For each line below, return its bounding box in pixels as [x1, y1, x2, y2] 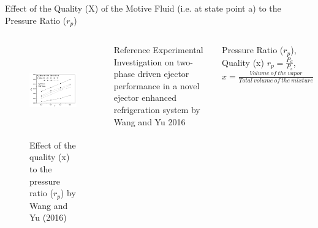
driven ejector [137, 67, 189, 80]
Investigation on [113, 55, 174, 68]
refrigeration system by [113, 103, 200, 116]
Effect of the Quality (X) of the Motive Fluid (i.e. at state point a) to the [5, 2, 281, 14]
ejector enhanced [113, 91, 176, 104]
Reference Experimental [113, 43, 203, 56]
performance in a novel [113, 79, 200, 92]
